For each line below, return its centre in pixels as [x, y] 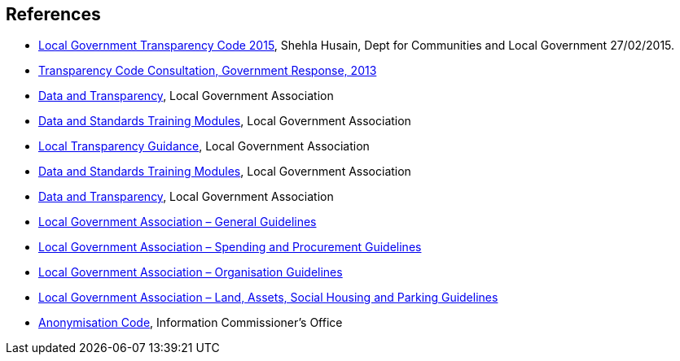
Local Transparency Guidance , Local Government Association [204, 146]
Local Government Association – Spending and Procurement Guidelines [230, 247]
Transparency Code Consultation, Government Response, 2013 [208, 71]
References [53, 14]
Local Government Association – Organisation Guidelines [191, 272]
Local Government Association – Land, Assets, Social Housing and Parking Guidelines [268, 298]
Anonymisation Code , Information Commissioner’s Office [191, 323]
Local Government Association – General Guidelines [178, 222]
